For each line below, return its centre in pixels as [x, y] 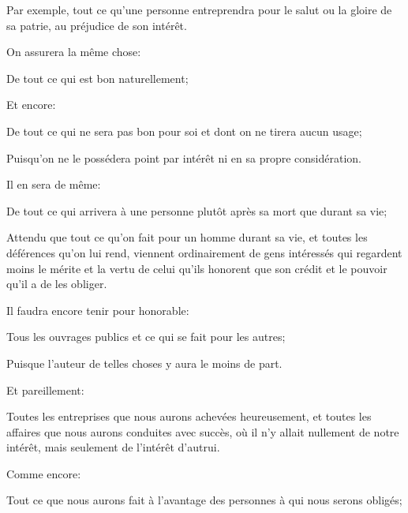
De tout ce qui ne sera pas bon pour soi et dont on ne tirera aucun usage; [184, 131]
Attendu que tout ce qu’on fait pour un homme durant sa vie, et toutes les [187, 237]
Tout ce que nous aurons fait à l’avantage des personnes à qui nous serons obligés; [204, 500]
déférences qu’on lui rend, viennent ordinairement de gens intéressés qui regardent [204, 252]
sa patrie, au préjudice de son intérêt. [97, 25]
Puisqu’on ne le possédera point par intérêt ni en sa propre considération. [184, 157]
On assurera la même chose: [74, 52]
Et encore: [31, 105]
